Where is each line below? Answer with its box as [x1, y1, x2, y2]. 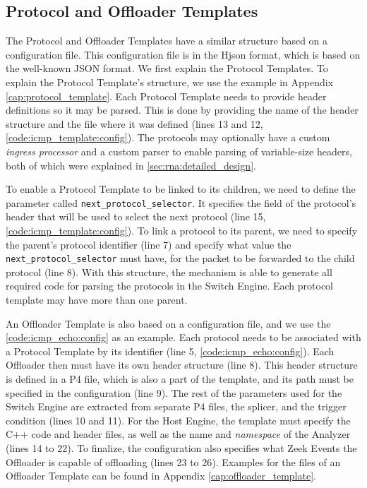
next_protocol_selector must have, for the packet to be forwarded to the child [6, 251, 355, 266]
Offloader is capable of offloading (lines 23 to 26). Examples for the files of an [6, 454, 341, 469]
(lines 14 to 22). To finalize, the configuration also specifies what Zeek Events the [6, 440, 357, 455]
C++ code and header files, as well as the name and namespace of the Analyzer [6, 427, 351, 441]
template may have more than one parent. [6, 292, 188, 307]
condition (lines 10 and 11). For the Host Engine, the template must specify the [6, 412, 351, 427]
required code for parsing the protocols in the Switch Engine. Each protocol [6, 278, 333, 293]
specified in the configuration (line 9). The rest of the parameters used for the [6, 385, 342, 400]
